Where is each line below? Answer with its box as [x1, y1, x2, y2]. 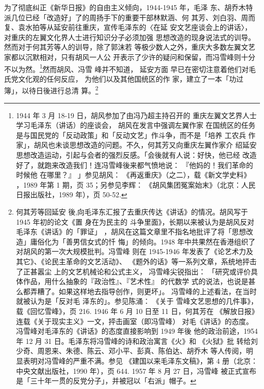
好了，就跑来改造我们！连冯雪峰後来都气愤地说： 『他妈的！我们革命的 [16, 159, 253, 170]
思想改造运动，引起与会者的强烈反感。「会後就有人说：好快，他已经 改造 [16, 150, 257, 160]
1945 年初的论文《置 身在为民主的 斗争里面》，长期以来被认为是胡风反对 [16, 216, 254, 227]
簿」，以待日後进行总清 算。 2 [4, 84, 98, 96]
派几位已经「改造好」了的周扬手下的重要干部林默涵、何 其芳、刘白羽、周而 [4, 12, 255, 22]
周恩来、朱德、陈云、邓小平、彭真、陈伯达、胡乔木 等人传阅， [37, 345, 246, 356]
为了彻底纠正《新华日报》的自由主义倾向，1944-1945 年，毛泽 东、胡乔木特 [4, 2, 253, 12]
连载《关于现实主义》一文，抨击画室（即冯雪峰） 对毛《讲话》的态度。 [16, 315, 253, 326]
